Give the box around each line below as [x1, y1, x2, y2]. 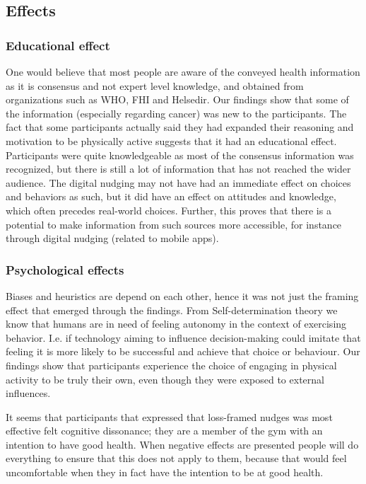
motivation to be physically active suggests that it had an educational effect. [6, 133, 337, 148]
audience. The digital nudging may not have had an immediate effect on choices [6, 175, 351, 190]
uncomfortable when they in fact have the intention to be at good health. [6, 465, 324, 480]
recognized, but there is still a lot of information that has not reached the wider [6, 161, 351, 176]
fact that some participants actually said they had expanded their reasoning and [6, 120, 354, 134]
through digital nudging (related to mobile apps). [6, 231, 219, 246]
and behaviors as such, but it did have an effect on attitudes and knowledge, [6, 189, 336, 204]
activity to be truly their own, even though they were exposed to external [6, 371, 324, 386]
